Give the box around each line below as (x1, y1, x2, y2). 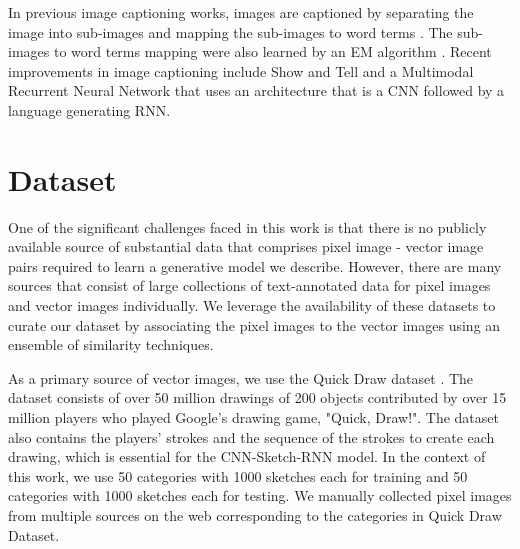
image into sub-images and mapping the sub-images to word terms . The (8, 21, 453, 42)
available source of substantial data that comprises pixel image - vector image (8, 236, 484, 257)
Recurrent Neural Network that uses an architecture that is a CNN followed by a (8, 80, 505, 101)
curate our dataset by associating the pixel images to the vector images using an (8, 314, 501, 335)
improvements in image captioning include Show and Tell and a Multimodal (8, 60, 474, 81)
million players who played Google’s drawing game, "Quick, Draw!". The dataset (8, 407, 499, 428)
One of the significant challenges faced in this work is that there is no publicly (8, 216, 487, 237)
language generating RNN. (8, 99, 171, 120)
